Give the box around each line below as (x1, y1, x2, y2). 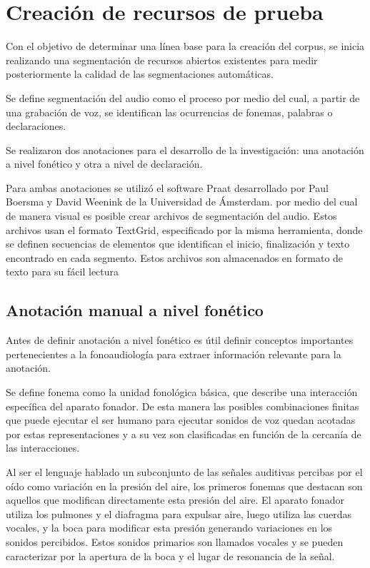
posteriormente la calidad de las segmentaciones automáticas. (6, 66, 274, 81)
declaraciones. (6, 118, 66, 133)
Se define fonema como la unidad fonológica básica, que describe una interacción (6, 385, 358, 400)
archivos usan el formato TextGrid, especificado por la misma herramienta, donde (6, 222, 363, 237)
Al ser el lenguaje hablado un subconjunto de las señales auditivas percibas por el (6, 464, 363, 479)
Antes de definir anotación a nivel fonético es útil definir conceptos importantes (6, 333, 354, 348)
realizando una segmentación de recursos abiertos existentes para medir (6, 52, 318, 67)
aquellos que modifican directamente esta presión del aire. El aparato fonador (6, 492, 344, 507)
